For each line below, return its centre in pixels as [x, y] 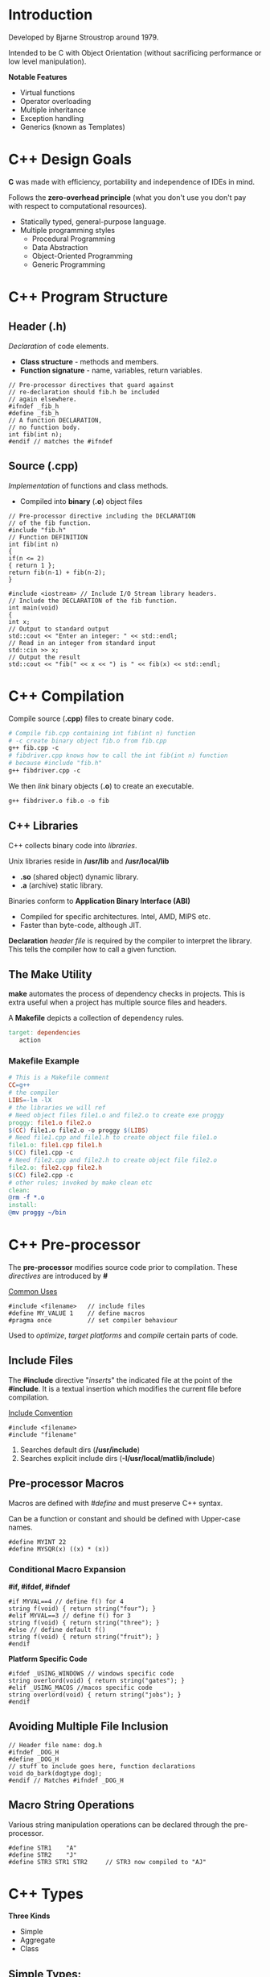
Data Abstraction [60, 247]
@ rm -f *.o [27, 1198]
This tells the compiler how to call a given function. [92, 949]
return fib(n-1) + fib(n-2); [57, 572]
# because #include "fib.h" [55, 764]
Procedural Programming [74, 239]
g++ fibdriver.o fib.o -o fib [59, 801]
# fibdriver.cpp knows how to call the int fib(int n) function [118, 755]
